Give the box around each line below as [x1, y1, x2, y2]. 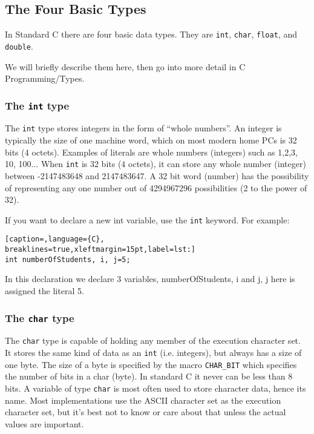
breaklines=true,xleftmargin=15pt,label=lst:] [5, 245, 195, 254]
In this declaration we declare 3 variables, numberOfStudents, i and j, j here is [5, 272, 295, 285]
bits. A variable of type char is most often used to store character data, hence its [5, 381, 306, 394]
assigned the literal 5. [5, 284, 84, 297]
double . [5, 39, 33, 52]
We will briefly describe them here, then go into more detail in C [5, 60, 246, 73]
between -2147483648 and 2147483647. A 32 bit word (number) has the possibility [5, 169, 309, 182]
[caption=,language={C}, [5, 235, 105, 244]
